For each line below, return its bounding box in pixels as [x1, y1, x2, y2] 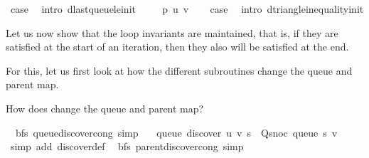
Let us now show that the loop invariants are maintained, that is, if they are [6, 25, 338, 40]
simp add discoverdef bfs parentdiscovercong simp [10, 139, 244, 154]
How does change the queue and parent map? [6, 100, 204, 115]
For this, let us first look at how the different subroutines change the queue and [6, 63, 353, 78]
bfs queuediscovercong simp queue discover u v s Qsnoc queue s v [15, 125, 338, 139]
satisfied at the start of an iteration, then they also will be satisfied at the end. [6, 39, 349, 54]
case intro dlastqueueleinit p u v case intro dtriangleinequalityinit [10, 1, 364, 16]
